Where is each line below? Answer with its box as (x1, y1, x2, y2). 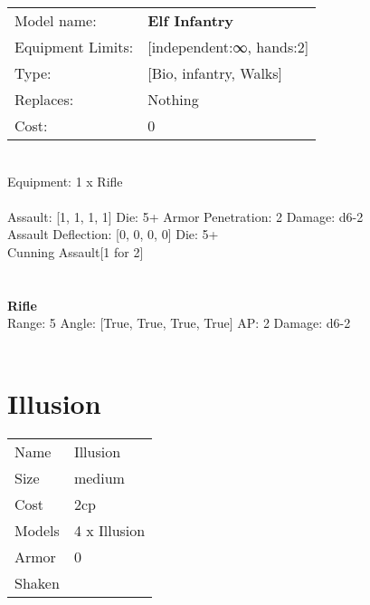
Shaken (14, 571, 60, 593)
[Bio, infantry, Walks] (147, 62, 283, 83)
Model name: (14, 10, 97, 31)
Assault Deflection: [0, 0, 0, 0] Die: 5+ (7, 225, 219, 244)
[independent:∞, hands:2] (147, 36, 309, 57)
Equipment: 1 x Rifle (7, 171, 123, 190)
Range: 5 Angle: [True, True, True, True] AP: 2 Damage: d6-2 (7, 313, 351, 332)
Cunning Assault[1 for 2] (7, 242, 144, 261)
